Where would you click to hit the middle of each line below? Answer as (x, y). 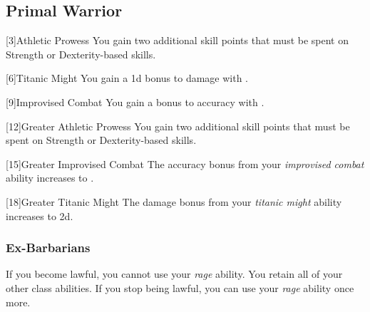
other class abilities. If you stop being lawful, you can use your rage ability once (180, 287)
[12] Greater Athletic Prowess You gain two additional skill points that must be (178, 126)
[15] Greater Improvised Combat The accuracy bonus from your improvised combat (185, 163)
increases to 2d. (40, 215)
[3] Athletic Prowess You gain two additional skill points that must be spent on (178, 40)
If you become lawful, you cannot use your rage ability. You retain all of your (174, 274)
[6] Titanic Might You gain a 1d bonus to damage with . (127, 78)
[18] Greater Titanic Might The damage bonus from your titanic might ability (174, 201)
